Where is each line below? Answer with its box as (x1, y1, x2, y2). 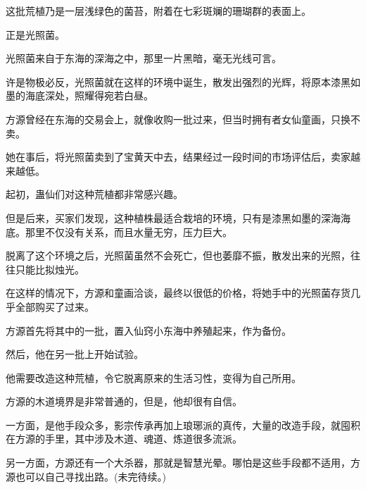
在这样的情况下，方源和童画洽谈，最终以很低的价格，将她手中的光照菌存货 (6, 285, 351, 300)
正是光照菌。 (6, 27, 65, 42)
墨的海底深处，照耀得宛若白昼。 (6, 88, 153, 103)
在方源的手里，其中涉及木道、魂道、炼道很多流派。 (6, 431, 242, 446)
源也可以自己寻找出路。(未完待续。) (6, 469, 166, 483)
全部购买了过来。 (15, 299, 94, 314)
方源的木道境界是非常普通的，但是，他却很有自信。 (6, 394, 242, 409)
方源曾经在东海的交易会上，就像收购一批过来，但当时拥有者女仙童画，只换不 (6, 111, 360, 126)
